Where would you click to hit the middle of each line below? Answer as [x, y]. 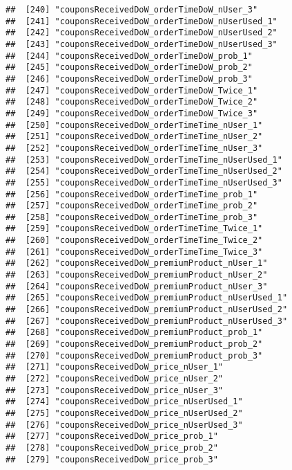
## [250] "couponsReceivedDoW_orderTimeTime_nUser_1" [134, 125]
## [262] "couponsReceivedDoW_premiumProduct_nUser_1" [137, 263]
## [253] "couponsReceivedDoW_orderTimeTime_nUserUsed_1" [144, 160]
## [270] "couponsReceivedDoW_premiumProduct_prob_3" [134, 355]
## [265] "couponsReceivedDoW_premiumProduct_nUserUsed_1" [147, 298]
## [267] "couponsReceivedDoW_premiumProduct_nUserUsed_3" [147, 321]
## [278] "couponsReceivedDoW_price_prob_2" [112, 448]
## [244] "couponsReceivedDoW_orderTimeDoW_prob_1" [129, 56]
